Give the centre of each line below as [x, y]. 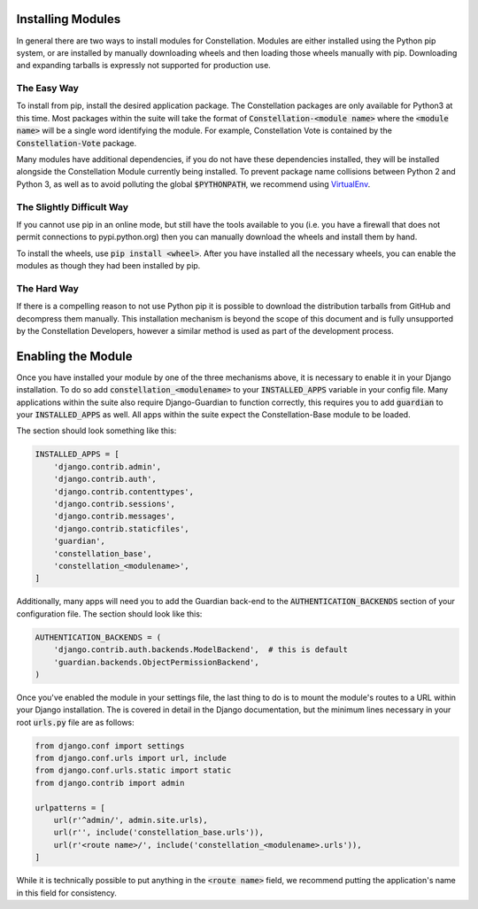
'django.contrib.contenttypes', [124, 491]
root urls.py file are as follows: [75, 722]
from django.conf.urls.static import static [133, 770]
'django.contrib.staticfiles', [121, 528]
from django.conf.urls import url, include [131, 758]
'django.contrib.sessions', [115, 504]
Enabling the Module [74, 356]
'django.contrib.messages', [115, 517]
